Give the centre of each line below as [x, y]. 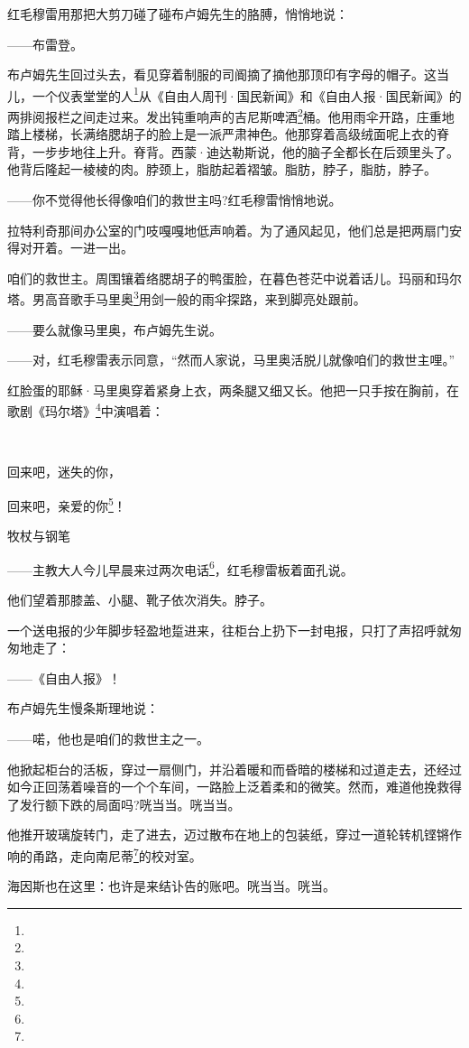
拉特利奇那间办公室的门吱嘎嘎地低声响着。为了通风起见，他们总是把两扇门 [228, 230]
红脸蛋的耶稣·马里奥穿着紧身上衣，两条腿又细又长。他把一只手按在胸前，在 [233, 390]
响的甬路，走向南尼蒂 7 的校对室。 [105, 854]
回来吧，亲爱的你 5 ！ [67, 504]
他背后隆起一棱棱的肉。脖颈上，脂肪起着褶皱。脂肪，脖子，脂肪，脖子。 [222, 169]
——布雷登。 [45, 44]
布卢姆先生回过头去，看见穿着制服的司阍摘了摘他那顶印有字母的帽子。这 [222, 74]
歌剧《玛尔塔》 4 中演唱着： [86, 410]
